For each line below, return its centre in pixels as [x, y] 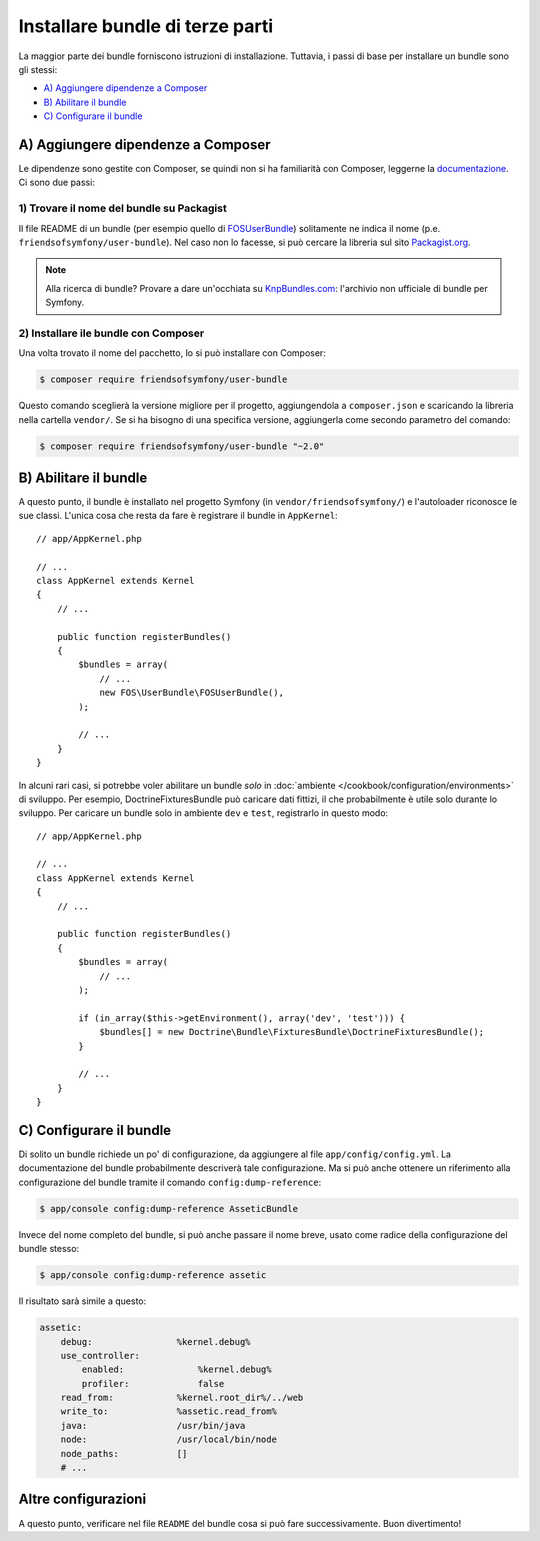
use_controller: [100, 1355]
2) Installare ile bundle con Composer [111, 333]
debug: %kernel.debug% [155, 1341]
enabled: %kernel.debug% [176, 1369]
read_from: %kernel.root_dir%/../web [182, 1398]
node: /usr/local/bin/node [168, 1439]
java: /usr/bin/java [153, 1425]
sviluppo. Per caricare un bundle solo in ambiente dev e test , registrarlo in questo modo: [203, 813]
